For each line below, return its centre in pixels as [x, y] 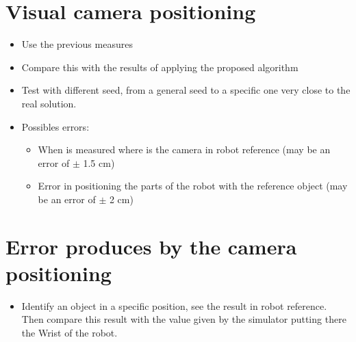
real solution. [49, 103]
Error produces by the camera [151, 246]
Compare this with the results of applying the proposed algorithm [160, 67]
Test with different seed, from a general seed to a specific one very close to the [186, 90]
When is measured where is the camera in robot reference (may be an [184, 149]
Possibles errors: [55, 126]
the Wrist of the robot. [69, 332]
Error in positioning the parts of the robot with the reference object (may [193, 186]
